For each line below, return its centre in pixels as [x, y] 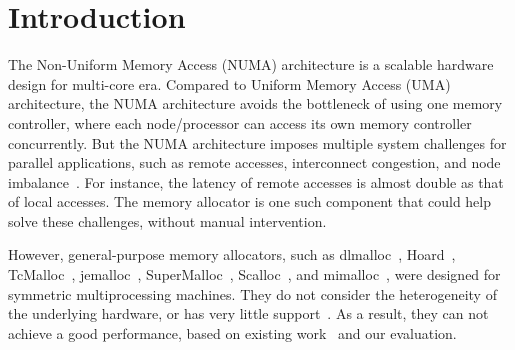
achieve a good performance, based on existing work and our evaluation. [232, 332]
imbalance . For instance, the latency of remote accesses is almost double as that [256, 181]
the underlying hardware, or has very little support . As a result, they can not [248, 313]
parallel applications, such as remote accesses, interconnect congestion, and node [254, 162]
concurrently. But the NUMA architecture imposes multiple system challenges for [257, 142]
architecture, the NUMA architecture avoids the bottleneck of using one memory [255, 103]
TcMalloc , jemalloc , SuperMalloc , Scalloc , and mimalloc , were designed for [254, 274]
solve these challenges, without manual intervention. [167, 220]
